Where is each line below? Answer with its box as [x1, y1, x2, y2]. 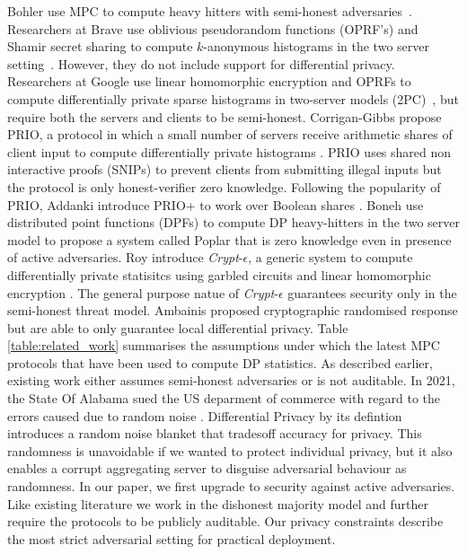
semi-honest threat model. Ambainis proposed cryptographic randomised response [7, 301, 458, 320]
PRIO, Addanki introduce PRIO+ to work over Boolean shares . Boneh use [7, 195, 424, 214]
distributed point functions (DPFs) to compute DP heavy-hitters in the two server [7, 213, 460, 232]
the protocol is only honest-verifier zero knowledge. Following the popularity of [7, 177, 441, 196]
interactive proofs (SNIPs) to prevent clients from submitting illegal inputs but [7, 160, 442, 179]
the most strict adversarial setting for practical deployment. [7, 529, 336, 548]
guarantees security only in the [287, 283, 457, 302]
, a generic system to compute [248, 248, 413, 267]
